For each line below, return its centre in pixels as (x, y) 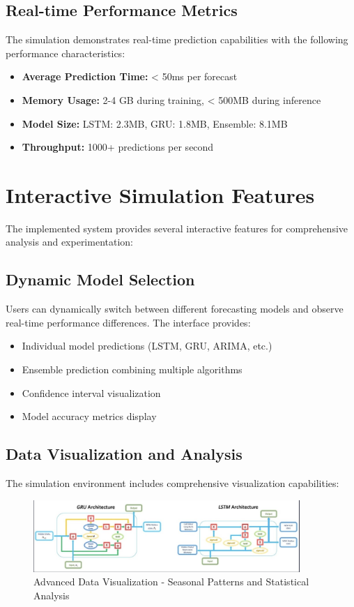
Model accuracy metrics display (89, 416)
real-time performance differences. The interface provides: (128, 322)
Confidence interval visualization (91, 392)
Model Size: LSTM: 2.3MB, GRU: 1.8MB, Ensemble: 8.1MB (155, 123)
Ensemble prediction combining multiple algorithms (132, 369)
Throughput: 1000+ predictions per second (118, 147)
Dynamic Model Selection (100, 279)
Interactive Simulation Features (160, 194)
